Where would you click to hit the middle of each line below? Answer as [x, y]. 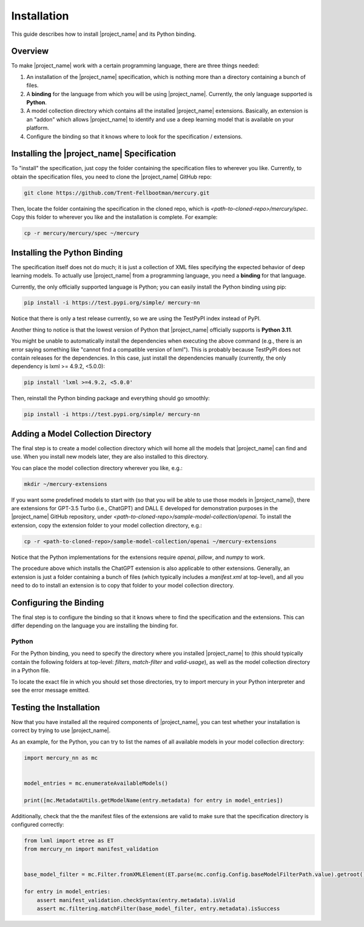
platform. [38, 128]
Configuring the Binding [58, 602]
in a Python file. [31, 671]
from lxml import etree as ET [69, 840]
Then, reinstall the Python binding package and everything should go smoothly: [111, 399]
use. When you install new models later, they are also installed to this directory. [110, 457]
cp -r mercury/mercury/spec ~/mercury [82, 233]
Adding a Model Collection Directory [81, 433]
